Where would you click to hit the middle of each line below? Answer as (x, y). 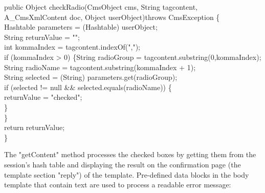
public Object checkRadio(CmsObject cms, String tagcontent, (101, 7)
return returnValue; (35, 127)
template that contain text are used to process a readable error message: (118, 185)
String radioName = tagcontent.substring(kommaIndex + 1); (100, 67)
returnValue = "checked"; (43, 97)
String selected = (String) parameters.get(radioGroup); (91, 77)
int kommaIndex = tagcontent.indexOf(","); (72, 47)
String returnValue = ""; (42, 37)
